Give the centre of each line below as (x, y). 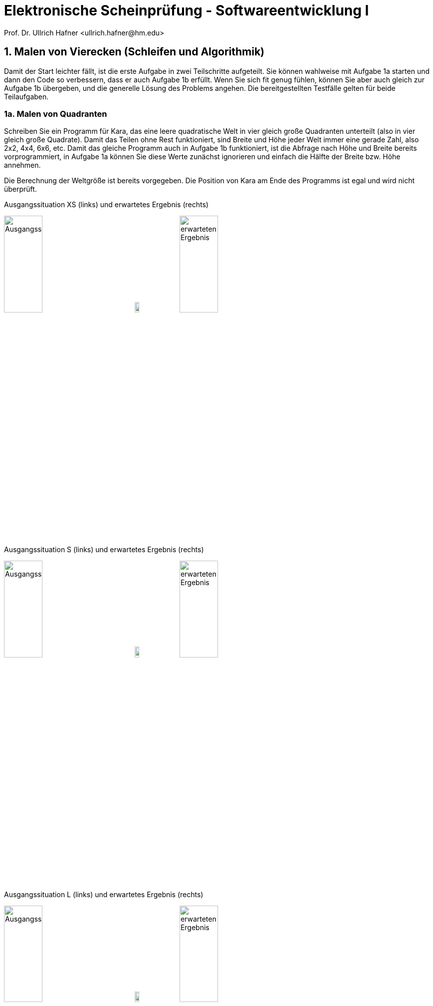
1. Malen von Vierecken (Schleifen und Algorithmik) (134, 52)
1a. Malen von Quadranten (56, 114)
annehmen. (22, 165)
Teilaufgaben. (26, 96)
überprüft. (20, 189)
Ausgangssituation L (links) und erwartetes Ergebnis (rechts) (104, 894)
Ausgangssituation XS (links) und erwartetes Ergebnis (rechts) (106, 205)
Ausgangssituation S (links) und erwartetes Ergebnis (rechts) (104, 549)
